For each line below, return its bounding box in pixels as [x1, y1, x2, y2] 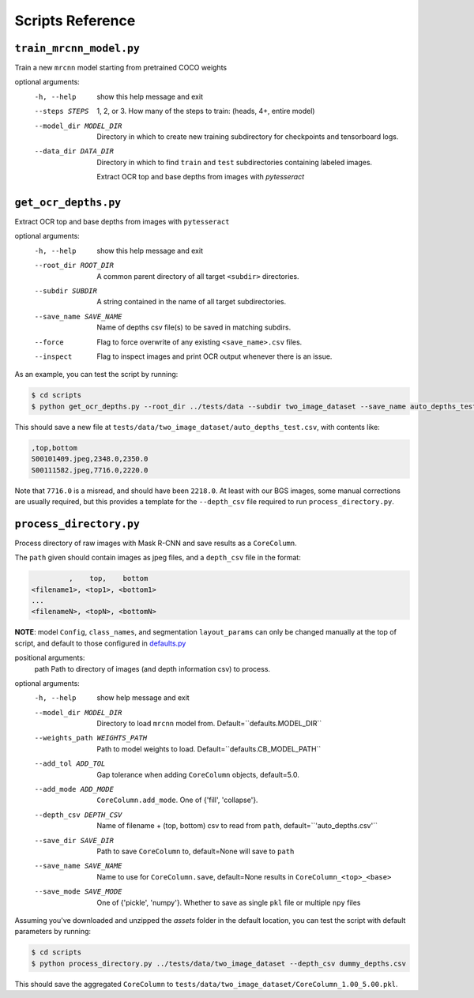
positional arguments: [14, 653, 85, 663]
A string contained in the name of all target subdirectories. [96, 297, 287, 307]
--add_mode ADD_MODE [34, 785, 115, 794]
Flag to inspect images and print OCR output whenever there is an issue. [96, 352, 333, 361]
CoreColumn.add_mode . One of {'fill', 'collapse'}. [96, 795, 258, 805]
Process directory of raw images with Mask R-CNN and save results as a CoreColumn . [14, 538, 297, 548]
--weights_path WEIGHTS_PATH [34, 733, 148, 743]
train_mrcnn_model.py [14, 42, 140, 55]
